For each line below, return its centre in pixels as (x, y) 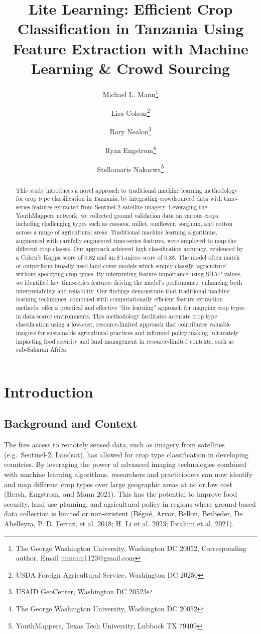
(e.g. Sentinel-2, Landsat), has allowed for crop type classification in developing (126, 454)
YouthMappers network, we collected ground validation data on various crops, (118, 215)
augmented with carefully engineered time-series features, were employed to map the (126, 240)
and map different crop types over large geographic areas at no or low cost (118, 484)
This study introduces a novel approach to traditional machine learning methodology (127, 190)
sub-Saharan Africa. (42, 349)
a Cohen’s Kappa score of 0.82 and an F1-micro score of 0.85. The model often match (128, 257)
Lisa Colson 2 (130, 112)
